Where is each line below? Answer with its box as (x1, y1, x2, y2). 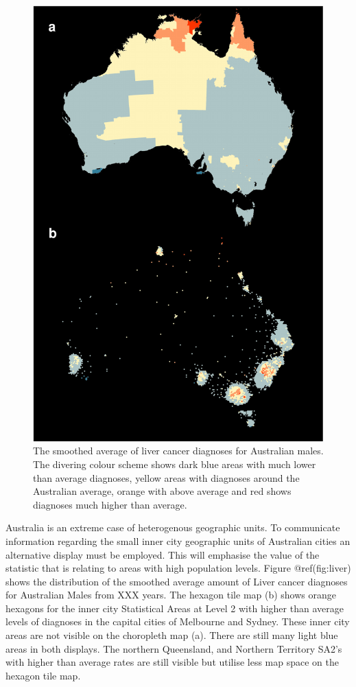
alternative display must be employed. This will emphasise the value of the (5, 547, 320, 561)
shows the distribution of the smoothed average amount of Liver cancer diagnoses (5, 574, 348, 588)
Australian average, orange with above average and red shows (33, 484, 292, 498)
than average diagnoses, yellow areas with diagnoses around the (33, 470, 300, 485)
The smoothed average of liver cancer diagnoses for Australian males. (33, 443, 324, 458)
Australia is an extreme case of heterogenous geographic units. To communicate (5, 520, 340, 535)
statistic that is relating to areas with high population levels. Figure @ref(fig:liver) (5, 561, 351, 575)
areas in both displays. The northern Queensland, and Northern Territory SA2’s (5, 641, 342, 655)
